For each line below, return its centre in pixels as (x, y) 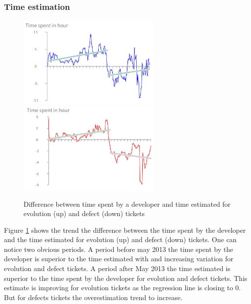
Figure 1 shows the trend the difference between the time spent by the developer (125, 230)
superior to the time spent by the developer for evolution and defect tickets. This (126, 278)
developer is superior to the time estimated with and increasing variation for (119, 259)
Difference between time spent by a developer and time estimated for (127, 204)
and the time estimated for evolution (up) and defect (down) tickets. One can (120, 239)
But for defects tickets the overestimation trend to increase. (93, 297)
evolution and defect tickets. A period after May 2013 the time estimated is (117, 268)
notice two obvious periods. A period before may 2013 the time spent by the (119, 249)
